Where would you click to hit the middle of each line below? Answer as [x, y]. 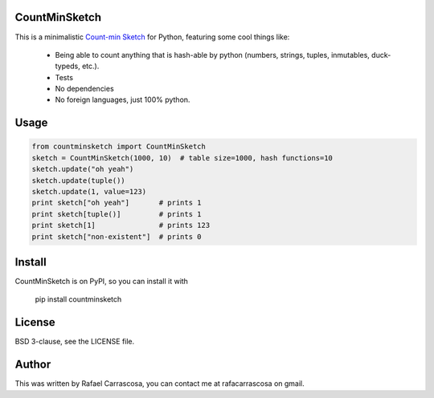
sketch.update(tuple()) [79, 180]
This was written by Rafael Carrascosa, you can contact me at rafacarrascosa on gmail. [160, 384]
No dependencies [84, 89]
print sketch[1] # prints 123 [121, 225]
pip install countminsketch [78, 299]
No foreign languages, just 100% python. [123, 99]
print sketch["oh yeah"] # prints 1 [117, 203]
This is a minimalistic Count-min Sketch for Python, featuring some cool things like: [152, 37]
